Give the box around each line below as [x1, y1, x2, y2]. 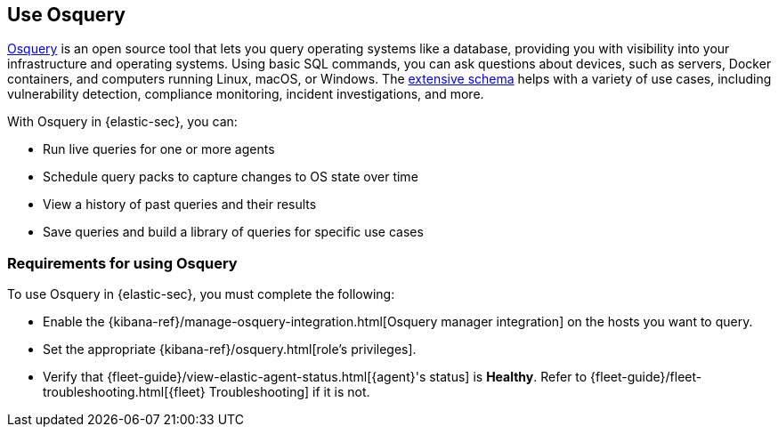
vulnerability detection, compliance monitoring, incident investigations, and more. [7, 86, 484, 102]
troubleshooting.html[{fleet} [43, 384, 206, 400]
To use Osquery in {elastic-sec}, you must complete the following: [7, 286, 395, 302]
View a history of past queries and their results [43, 197, 317, 213]
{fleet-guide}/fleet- [590, 369, 702, 385]
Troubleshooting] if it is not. [208, 384, 370, 400]
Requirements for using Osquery [7, 253, 238, 272]
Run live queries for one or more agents [43, 141, 275, 157]
